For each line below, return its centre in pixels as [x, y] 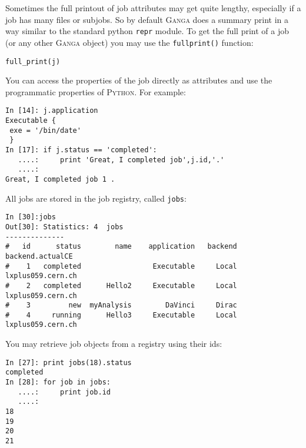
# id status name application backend [121, 247]
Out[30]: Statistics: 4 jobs [64, 227]
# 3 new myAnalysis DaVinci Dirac [121, 305]
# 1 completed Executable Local [121, 266]
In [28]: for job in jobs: [58, 382]
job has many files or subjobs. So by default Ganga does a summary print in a [147, 19]
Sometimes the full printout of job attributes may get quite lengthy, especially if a [153, 8]
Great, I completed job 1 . [60, 179]
